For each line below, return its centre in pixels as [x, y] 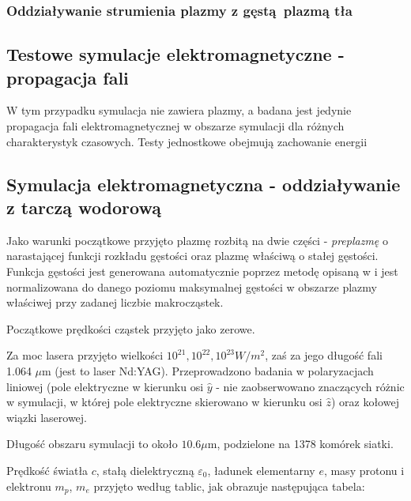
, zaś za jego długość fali [324, 355]
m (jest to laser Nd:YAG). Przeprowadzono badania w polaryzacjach [208, 370]
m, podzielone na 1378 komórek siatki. [300, 444]
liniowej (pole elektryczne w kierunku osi [105, 386]
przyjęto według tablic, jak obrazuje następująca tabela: [229, 486]
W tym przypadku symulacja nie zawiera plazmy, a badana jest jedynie [179, 110]
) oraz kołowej [365, 402]
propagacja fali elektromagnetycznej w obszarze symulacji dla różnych [175, 126]
